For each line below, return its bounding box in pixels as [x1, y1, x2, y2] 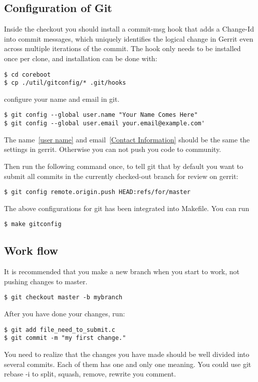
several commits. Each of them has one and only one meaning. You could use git [4, 358, 251, 369]
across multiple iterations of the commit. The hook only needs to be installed [4, 43, 241, 54]
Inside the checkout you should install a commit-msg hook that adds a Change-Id [4, 24, 254, 34]
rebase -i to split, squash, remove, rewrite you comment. [4, 368, 176, 379]
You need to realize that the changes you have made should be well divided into [4, 349, 249, 359]
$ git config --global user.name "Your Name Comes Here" [4, 111, 198, 119]
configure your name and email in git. [4, 93, 120, 104]
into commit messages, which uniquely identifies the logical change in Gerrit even [4, 33, 253, 44]
